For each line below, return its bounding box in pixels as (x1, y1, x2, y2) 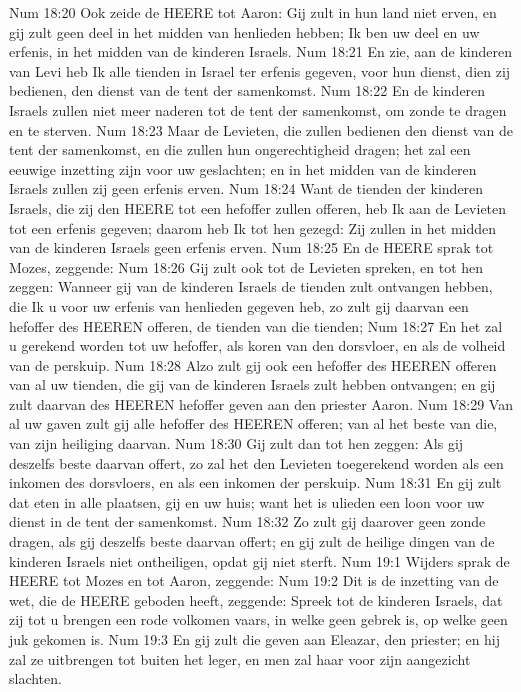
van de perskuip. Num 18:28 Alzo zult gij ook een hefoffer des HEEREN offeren (9, 354, 497, 375)
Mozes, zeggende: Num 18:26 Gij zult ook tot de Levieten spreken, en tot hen (9, 256, 484, 277)
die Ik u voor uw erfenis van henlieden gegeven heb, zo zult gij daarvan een (9, 295, 469, 316)
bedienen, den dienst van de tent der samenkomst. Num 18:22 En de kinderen (9, 80, 486, 101)
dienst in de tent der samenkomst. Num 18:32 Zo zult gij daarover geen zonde (9, 511, 486, 532)
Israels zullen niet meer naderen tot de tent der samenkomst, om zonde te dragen (9, 99, 507, 120)
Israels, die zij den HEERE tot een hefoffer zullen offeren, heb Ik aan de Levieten (9, 197, 507, 218)
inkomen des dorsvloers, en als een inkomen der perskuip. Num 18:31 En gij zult (9, 472, 502, 493)
